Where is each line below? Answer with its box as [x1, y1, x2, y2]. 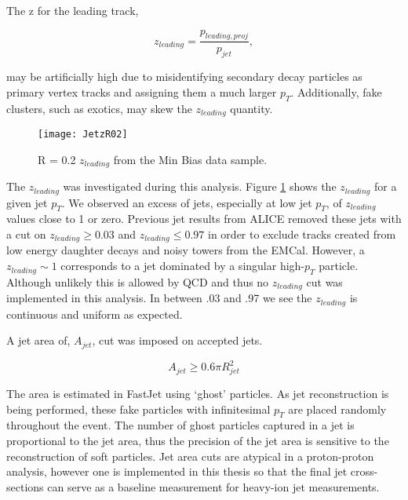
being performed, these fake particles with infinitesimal [6, 400, 271, 417]
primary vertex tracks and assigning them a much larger [6, 83, 277, 100]
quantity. [230, 100, 273, 116]
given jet [6, 194, 48, 210]
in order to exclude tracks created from [208, 226, 396, 243]
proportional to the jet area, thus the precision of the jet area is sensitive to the [6, 432, 389, 449]
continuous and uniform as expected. [6, 305, 183, 322]
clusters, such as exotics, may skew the [6, 100, 192, 116]
